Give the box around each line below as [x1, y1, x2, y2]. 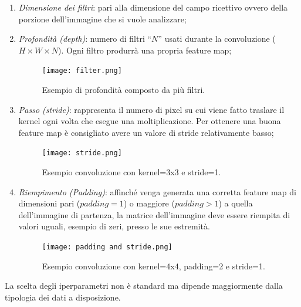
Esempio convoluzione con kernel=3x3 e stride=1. [42, 166, 221, 178]
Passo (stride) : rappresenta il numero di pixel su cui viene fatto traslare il [18, 103, 285, 115]
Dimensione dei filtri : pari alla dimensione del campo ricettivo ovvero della [18, 1, 288, 13]
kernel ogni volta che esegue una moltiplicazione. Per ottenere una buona [18, 115, 281, 127]
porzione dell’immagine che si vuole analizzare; [18, 12, 187, 25]
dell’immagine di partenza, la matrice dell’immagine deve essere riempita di [18, 208, 290, 221]
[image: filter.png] [42, 66, 122, 75]
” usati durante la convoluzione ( [158, 32, 276, 45]
